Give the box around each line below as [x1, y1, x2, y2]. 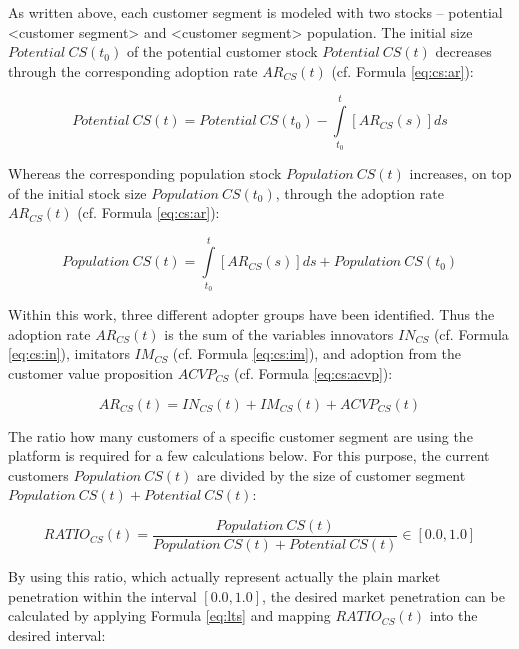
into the [429, 605, 478, 626]
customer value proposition [8, 363, 174, 383]
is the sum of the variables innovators [164, 323, 394, 344]
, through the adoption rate [275, 182, 444, 203]
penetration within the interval [8, 585, 197, 606]
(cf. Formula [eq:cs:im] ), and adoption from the [172, 343, 462, 364]
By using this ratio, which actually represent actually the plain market [8, 566, 441, 587]
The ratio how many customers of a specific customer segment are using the [8, 425, 473, 446]
